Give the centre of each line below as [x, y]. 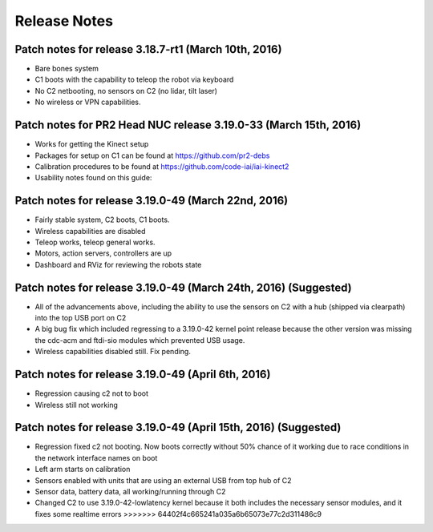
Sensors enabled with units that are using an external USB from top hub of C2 [163, 480]
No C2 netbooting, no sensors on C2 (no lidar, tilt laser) [126, 91]
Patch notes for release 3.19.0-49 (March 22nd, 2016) [152, 201]
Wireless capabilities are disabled [90, 231]
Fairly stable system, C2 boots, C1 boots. [102, 220]
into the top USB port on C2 [81, 318]
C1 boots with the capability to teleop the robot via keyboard [134, 79]
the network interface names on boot [96, 457]
